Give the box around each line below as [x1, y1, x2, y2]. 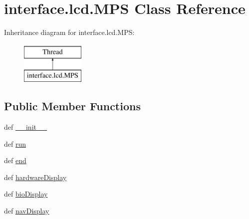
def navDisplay [4, 206, 49, 216]
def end [4, 155, 26, 166]
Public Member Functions [4, 98, 141, 114]
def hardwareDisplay [4, 172, 67, 182]
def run [4, 138, 26, 149]
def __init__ [4, 122, 47, 132]
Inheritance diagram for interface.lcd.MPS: [4, 27, 135, 37]
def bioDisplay [4, 189, 48, 199]
